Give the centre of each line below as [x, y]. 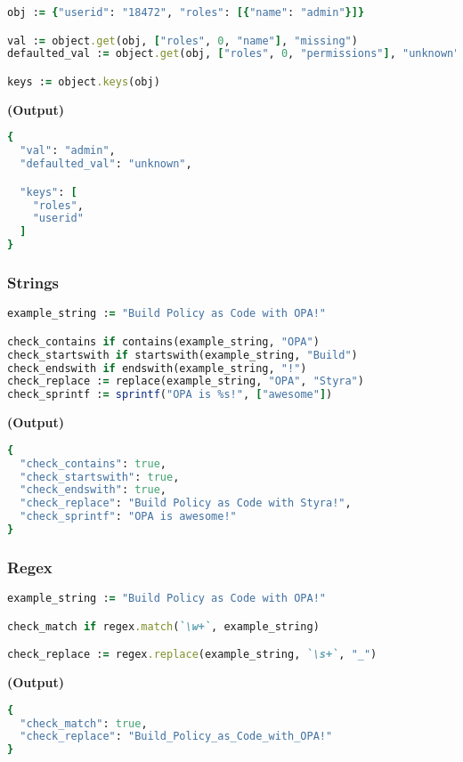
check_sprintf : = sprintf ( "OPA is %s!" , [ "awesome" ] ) [170, 395]
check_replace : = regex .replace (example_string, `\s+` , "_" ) [192, 655]
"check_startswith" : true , [100, 477]
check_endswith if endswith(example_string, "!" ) [157, 368]
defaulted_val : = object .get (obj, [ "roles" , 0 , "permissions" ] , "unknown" [234, 54]
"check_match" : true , [84, 723]
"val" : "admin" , [68, 151]
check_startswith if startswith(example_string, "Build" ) [183, 355]
